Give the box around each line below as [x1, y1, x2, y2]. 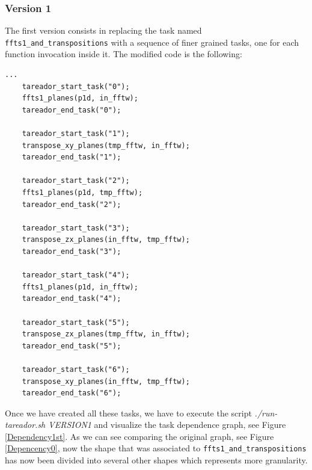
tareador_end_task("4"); [22, 294, 121, 303]
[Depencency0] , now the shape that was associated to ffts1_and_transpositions [5, 442, 307, 454]
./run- [254, 406, 278, 419]
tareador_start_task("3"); [22, 223, 130, 232]
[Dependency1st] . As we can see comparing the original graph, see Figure [5, 430, 274, 442]
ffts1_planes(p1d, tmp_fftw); [22, 188, 143, 197]
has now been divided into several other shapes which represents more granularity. [5, 454, 308, 466]
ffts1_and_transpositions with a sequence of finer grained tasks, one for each [5, 36, 299, 48]
